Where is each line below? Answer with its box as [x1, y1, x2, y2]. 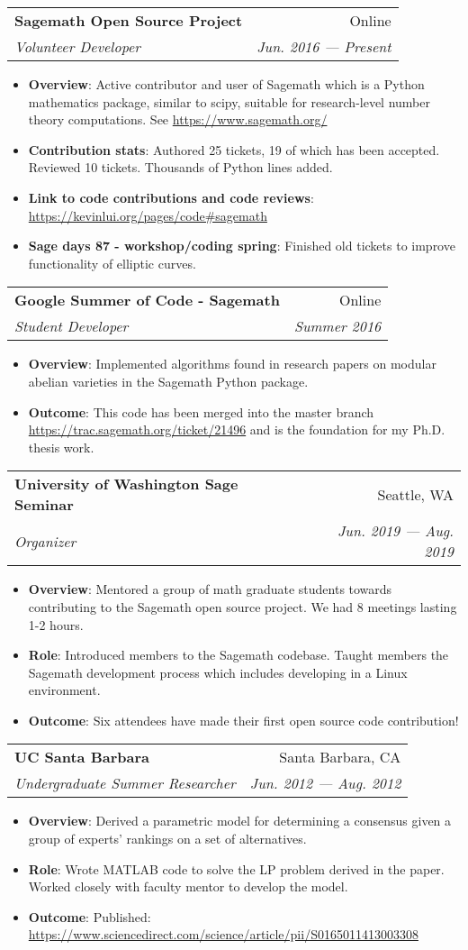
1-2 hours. [28, 615, 84, 634]
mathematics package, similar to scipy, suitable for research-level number [28, 92, 431, 111]
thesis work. [28, 437, 94, 456]
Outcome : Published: [28, 907, 151, 926]
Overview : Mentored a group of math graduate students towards [28, 580, 392, 598]
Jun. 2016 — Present [256, 36, 391, 57]
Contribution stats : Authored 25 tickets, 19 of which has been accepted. [28, 140, 440, 159]
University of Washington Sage [14, 473, 238, 495]
